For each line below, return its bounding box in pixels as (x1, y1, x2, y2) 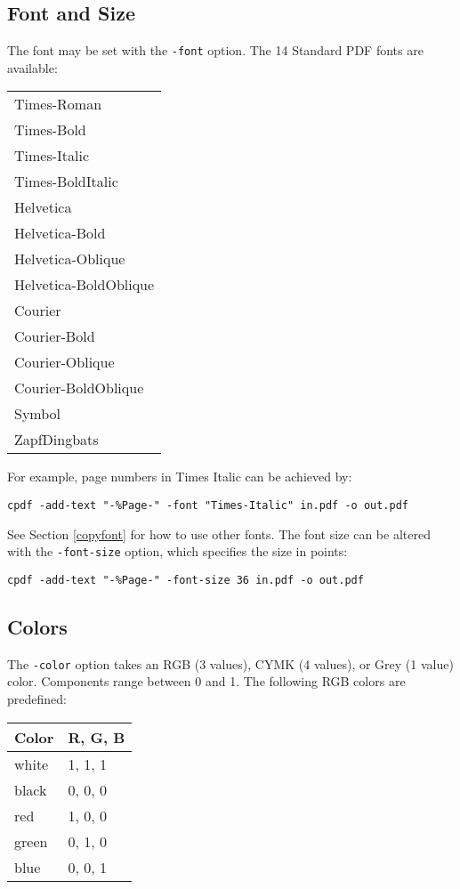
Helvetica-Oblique (14, 248, 125, 270)
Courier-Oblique (14, 352, 115, 373)
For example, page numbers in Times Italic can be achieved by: (7, 467, 352, 486)
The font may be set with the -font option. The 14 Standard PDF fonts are (7, 41, 424, 60)
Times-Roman (14, 93, 102, 115)
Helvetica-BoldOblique (14, 274, 155, 295)
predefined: (7, 690, 67, 708)
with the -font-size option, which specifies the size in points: (7, 542, 348, 561)
